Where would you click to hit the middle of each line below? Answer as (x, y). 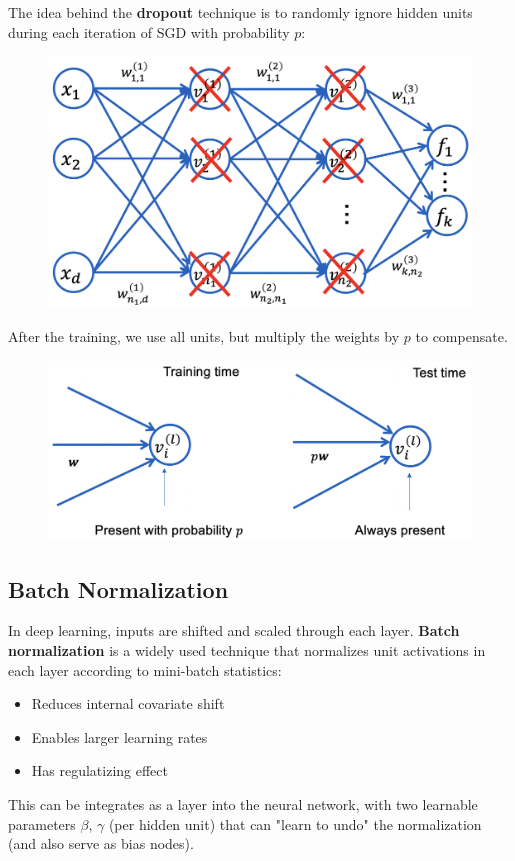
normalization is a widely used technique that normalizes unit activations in (247, 650)
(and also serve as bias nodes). (101, 843)
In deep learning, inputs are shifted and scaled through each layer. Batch (234, 630)
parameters (42, 823)
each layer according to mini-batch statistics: (145, 669)
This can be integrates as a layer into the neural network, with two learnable (243, 804)
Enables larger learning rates (119, 736)
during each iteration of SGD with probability (149, 31)
